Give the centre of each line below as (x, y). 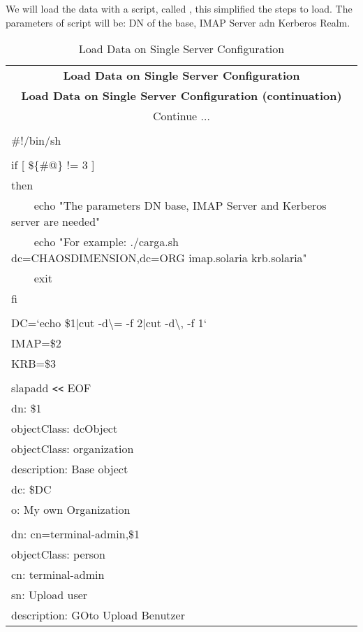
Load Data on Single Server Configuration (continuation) (181, 96)
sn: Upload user (50, 595)
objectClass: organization (73, 449)
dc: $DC (31, 489)
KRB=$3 (34, 364)
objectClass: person (58, 554)
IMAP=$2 (36, 343)
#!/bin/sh (36, 141)
